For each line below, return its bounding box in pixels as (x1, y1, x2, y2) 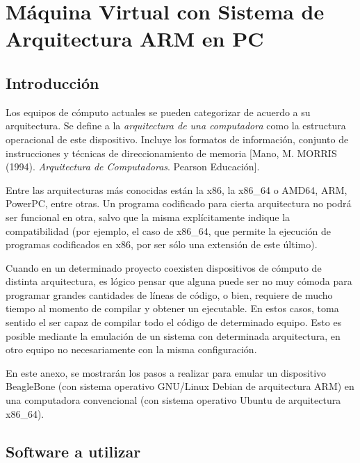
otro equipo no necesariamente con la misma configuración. (6, 342, 257, 357)
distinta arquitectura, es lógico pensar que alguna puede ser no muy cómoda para (6, 274, 352, 289)
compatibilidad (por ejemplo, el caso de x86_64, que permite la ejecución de (6, 223, 331, 238)
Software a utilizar (6, 440, 141, 462)
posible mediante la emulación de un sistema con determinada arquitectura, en (6, 328, 341, 343)
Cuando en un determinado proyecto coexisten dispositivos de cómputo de (6, 260, 322, 275)
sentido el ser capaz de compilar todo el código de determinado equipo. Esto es (6, 315, 342, 330)
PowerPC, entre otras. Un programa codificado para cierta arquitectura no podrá (6, 196, 352, 211)
